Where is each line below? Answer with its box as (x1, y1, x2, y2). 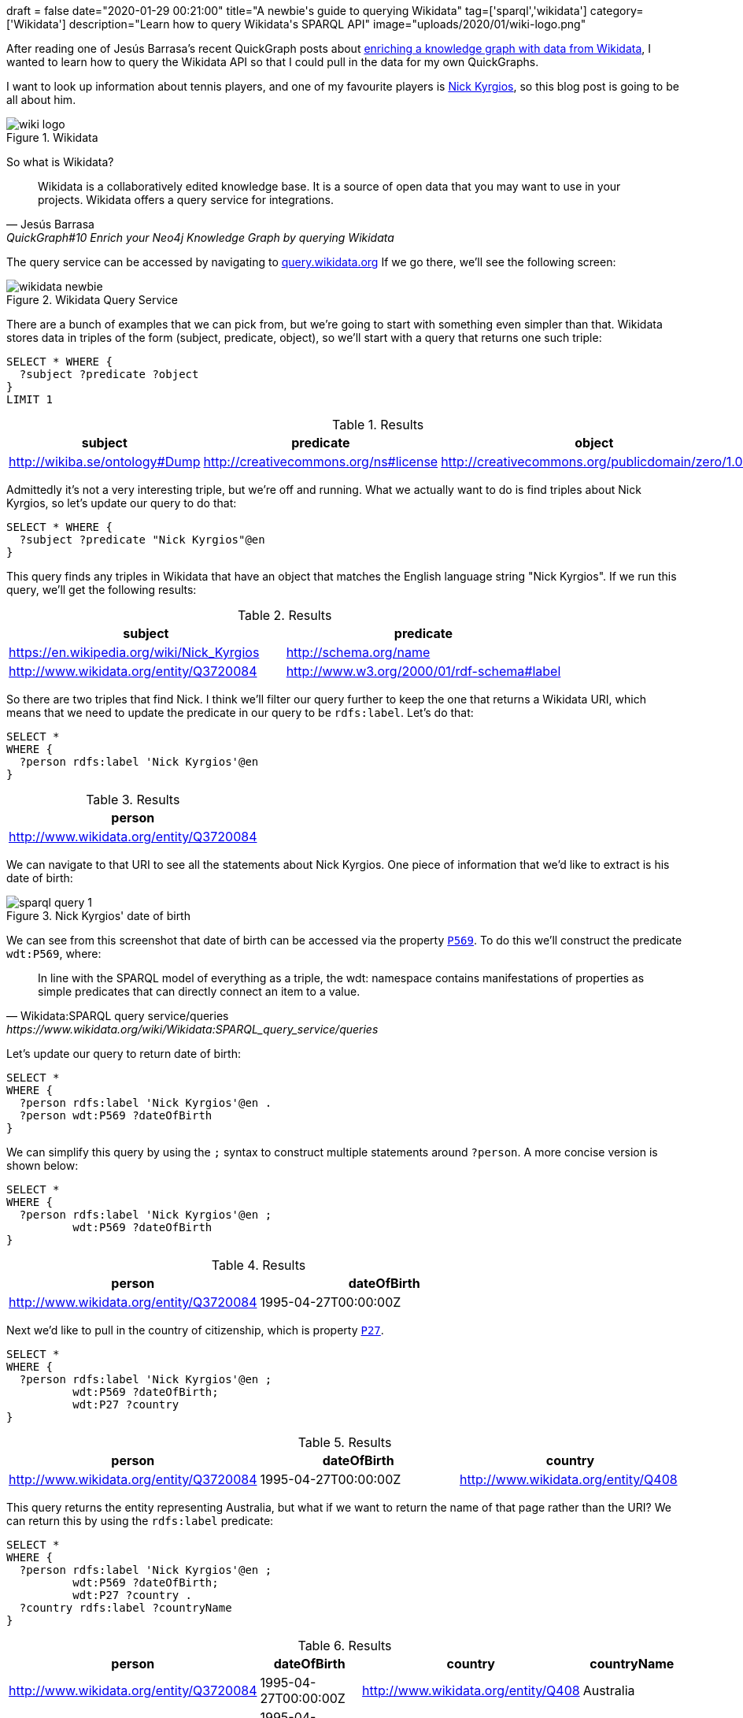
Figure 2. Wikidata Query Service (6, 293, 178, 306)
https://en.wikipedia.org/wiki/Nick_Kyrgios (9, 644, 260, 660)
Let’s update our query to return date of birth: (6, 1047, 241, 1060)
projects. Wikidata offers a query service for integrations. (38, 193, 334, 206)
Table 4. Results (211, 1257, 306, 1273)
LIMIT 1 (6, 393, 54, 406)
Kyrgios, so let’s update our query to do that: (6, 496, 237, 510)
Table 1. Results (332, 417, 424, 432)
